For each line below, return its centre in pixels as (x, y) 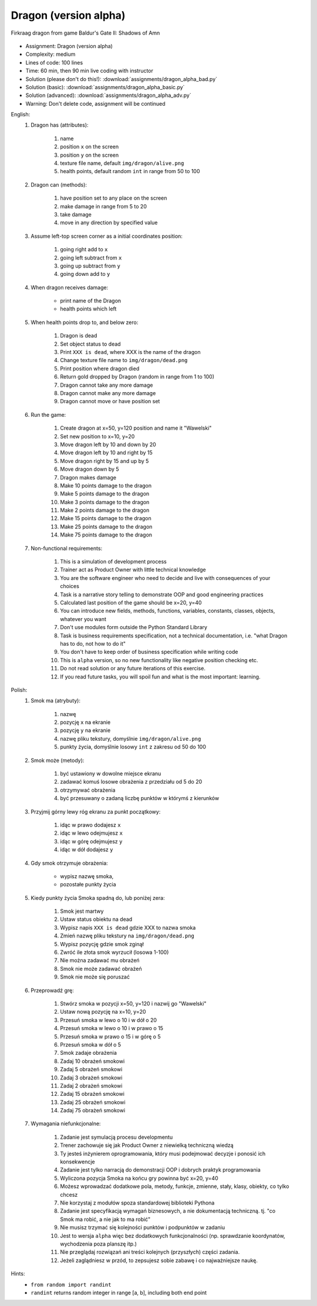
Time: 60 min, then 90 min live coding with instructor (90, 71)
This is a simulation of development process (113, 562)
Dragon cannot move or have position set (110, 401)
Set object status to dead (90, 344)
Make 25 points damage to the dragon (106, 527)
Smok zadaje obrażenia (89, 1053)
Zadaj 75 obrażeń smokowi (93, 1111)
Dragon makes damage (88, 477)
